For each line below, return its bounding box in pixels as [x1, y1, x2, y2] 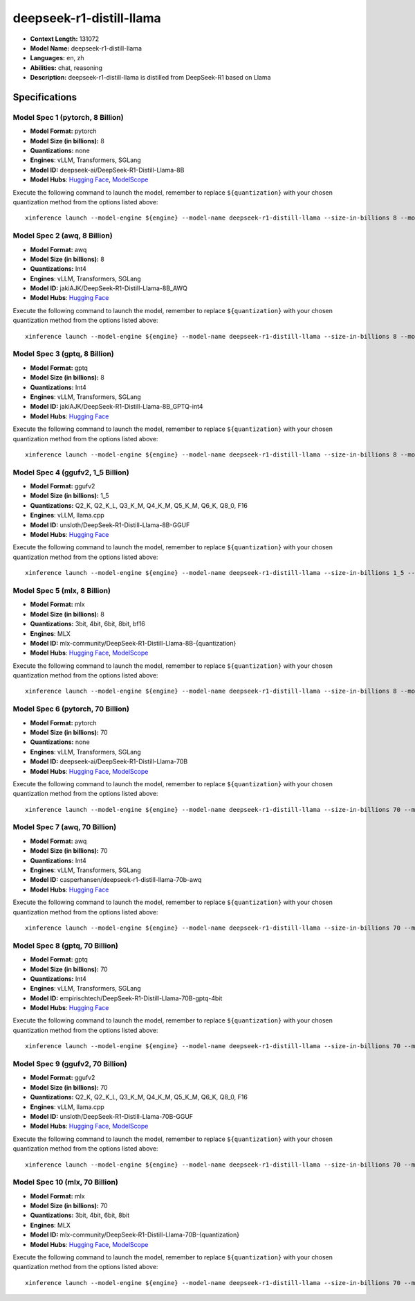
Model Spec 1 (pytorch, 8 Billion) [12, 112, 124, 122]
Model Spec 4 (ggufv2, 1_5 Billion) [12, 468, 129, 477]
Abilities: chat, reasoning [30, 63, 103, 72]
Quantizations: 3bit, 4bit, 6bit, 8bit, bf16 [30, 620, 145, 628]
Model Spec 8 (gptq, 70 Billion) [12, 941, 119, 950]
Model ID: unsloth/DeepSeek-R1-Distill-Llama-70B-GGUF [30, 1112, 194, 1120]
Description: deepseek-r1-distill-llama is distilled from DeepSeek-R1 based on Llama [30, 73, 271, 82]
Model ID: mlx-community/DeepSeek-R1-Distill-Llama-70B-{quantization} [30, 1230, 240, 1239]
